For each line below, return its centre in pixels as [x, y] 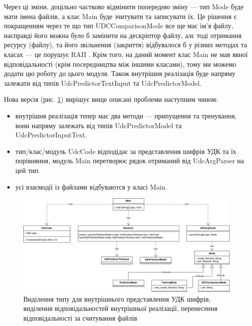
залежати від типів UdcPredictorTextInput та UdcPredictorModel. [103, 83]
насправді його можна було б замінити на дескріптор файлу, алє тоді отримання [123, 35]
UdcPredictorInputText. [51, 135]
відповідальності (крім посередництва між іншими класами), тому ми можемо [120, 64]
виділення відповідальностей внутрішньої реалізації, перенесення [121, 308]
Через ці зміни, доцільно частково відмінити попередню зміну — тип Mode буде [124, 6]
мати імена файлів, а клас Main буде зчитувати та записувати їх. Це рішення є [120, 16]
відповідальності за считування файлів [80, 318]
